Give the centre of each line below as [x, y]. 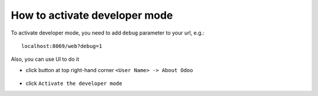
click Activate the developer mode [74, 83]
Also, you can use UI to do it [45, 59]
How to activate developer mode [92, 15]
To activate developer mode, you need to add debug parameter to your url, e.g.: [107, 33]
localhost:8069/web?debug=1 [62, 46]
